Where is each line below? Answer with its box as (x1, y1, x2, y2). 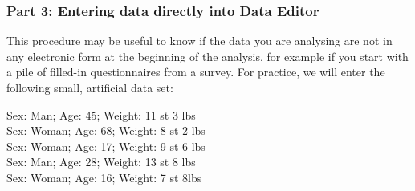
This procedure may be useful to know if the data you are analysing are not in (6, 32, 393, 49)
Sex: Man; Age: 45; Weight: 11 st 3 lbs (6, 106, 196, 123)
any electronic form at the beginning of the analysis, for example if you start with (6, 47, 409, 64)
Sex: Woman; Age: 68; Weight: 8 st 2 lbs (6, 122, 205, 139)
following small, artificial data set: (6, 79, 173, 95)
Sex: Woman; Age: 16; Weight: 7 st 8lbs (6, 169, 202, 185)
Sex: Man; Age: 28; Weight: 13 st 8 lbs (6, 153, 196, 170)
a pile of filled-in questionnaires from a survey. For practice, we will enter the (6, 63, 385, 80)
